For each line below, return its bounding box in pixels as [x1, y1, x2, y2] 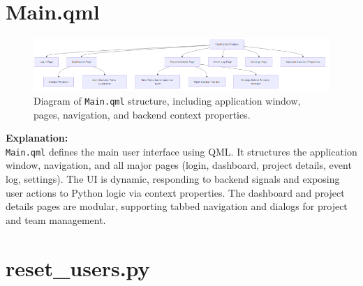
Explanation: [6, 130, 68, 145]
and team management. [6, 212, 106, 227]
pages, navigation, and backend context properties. [34, 107, 251, 121]
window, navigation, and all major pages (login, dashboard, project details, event [6, 158, 352, 172]
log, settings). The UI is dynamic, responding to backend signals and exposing [6, 171, 340, 186]
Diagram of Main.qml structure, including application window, [34, 93, 301, 107]
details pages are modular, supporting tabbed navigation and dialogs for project [6, 199, 348, 213]
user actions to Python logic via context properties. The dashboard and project [6, 185, 345, 200]
